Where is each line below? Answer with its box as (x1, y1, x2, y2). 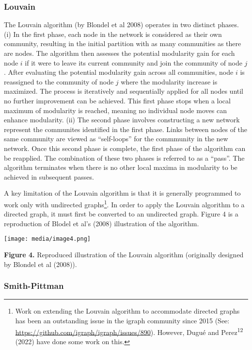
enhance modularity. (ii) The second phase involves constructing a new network (4, 115, 240, 125)
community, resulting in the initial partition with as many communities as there (4, 38, 241, 49)
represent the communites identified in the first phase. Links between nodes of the (4, 124, 248, 134)
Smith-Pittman (4, 280, 64, 292)
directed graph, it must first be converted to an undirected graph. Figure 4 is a (4, 209, 238, 219)
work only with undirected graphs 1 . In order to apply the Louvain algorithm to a (4, 198, 245, 209)
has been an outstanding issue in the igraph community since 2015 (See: (15, 316, 230, 325)
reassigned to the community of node (4, 76, 114, 86)
